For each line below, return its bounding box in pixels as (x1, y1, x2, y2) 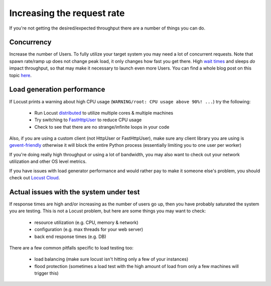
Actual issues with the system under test (9, 188, 140, 196)
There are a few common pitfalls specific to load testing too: (9, 244, 134, 250)
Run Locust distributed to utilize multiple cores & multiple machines (34, 110, 173, 116)
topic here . (9, 72, 32, 78)
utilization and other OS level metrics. (9, 158, 87, 165)
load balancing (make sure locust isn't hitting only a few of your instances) (34, 256, 189, 262)
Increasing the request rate (9, 8, 125, 19)
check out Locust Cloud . (9, 175, 60, 181)
